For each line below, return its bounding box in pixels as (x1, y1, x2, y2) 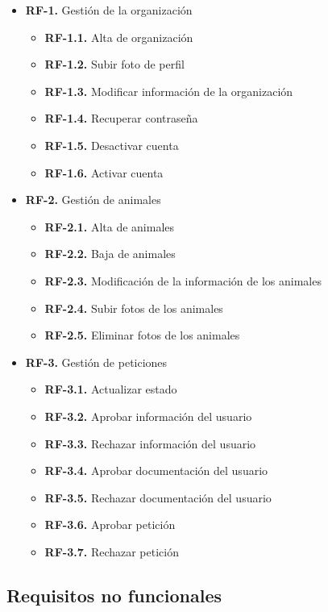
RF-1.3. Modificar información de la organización (44, 82, 293, 99)
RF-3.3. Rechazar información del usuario (44, 435, 256, 452)
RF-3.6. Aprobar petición (44, 516, 176, 533)
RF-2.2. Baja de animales (44, 245, 176, 262)
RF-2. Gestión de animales (25, 191, 161, 208)
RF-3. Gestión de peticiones (25, 353, 168, 370)
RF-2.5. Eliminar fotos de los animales (44, 327, 240, 343)
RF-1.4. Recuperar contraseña (44, 110, 198, 127)
